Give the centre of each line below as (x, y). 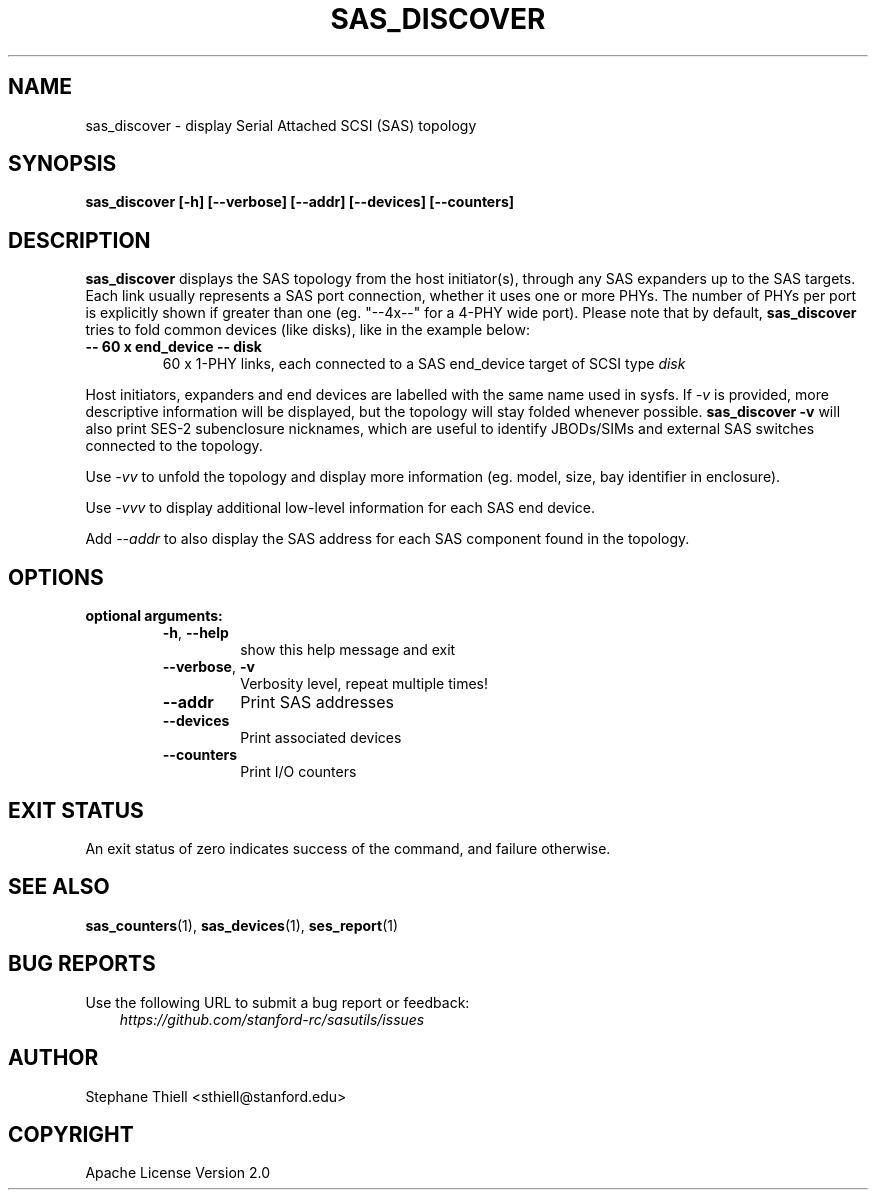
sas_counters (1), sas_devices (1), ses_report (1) (242, 925)
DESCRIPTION (79, 240)
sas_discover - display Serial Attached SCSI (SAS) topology (281, 125)
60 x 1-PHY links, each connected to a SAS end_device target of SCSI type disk (424, 364)
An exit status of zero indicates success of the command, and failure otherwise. (348, 848)
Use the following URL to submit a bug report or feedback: (277, 1002)
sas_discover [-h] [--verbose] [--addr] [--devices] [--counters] (300, 202)
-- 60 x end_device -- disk (173, 347)
